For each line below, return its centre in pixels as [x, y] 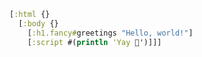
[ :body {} [38, 23]
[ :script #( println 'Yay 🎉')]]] [94, 42]
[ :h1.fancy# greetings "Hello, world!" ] [110, 33]
